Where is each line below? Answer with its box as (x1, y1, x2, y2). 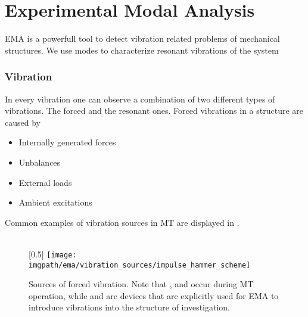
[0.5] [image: (29, 247, 77, 260)
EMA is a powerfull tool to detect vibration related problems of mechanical (5, 32, 280, 45)
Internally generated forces (18, 136, 116, 148)
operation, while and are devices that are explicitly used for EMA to (29, 289, 279, 302)
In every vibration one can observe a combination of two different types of (5, 92, 275, 105)
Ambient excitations (18, 196, 92, 209)
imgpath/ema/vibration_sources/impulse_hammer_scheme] (29, 260, 251, 269)
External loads (18, 176, 72, 188)
